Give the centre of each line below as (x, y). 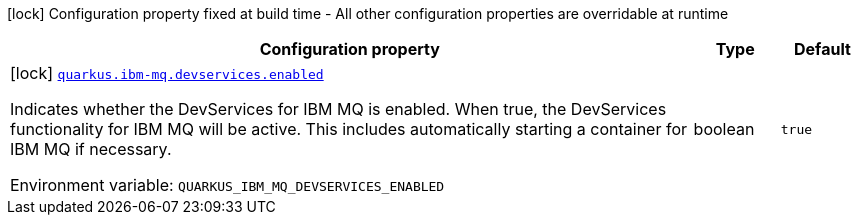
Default (822, 49)
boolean (724, 129)
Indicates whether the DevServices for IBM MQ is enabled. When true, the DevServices (338, 109)
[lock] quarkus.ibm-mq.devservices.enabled (167, 73)
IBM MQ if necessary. (91, 149)
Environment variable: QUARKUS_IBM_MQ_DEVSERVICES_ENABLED (227, 185)
